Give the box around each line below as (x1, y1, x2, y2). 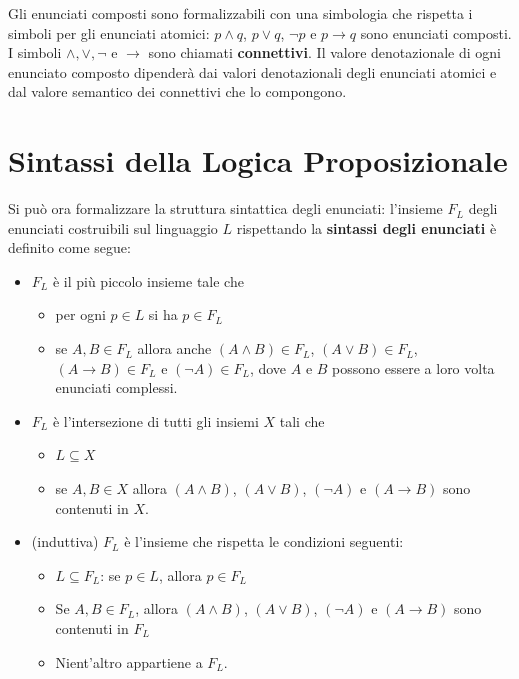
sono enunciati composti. (360, 22, 512, 43)
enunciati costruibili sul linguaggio (8, 217, 218, 238)
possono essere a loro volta (332, 357, 495, 378)
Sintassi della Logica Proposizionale (8, 140, 508, 181)
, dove (249, 357, 287, 378)
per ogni (55, 304, 106, 325)
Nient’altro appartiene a (55, 651, 203, 672)
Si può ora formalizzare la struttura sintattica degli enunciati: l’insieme (8, 198, 443, 219)
